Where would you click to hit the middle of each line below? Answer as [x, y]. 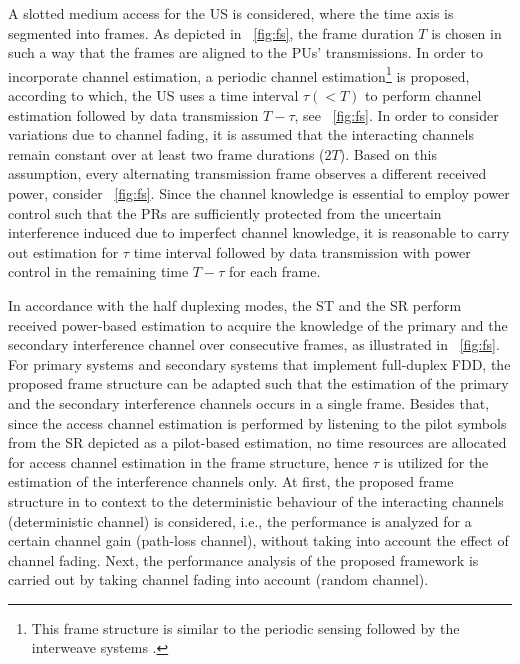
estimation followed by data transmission [133, 114]
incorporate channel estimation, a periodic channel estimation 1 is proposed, [239, 74]
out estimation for [63, 251]
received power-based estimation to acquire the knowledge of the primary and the [258, 324]
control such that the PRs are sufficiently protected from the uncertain [225, 212]
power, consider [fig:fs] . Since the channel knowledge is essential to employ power [259, 193]
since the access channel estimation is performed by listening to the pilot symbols [257, 422]
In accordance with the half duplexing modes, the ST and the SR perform [235, 304]
